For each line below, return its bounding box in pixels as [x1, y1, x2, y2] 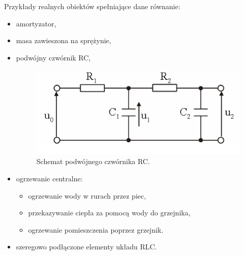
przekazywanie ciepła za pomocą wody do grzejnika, [28, 207, 191, 218]
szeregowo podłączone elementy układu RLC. [16, 241, 157, 252]
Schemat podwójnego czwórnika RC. [36, 156, 150, 167]
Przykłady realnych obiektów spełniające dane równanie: [4, 1, 180, 11]
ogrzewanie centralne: [16, 173, 83, 183]
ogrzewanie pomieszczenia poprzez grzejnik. [28, 224, 164, 235]
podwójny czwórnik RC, [16, 52, 91, 62]
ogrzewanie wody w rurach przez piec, [28, 190, 146, 201]
